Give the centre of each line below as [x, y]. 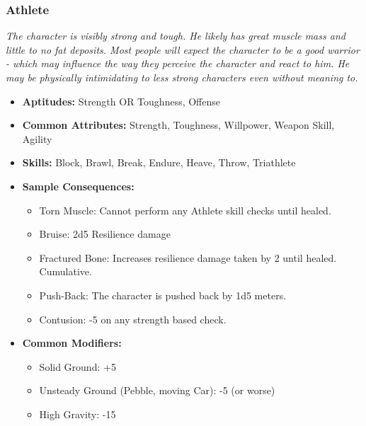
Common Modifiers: [72, 343]
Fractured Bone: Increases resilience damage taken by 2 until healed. [188, 257]
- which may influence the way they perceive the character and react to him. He [178, 63]
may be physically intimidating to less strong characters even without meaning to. [182, 77]
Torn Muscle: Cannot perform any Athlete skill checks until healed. [185, 210]
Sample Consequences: [78, 186]
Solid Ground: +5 [78, 366]
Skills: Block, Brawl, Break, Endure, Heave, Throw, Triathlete [159, 162]
